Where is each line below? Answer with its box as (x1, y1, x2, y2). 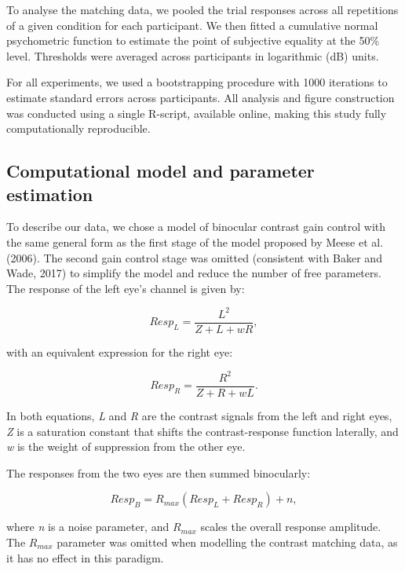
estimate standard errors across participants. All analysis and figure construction (6, 89, 395, 105)
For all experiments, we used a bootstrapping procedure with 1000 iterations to (6, 74, 388, 90)
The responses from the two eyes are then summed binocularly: (6, 464, 311, 481)
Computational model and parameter (6, 159, 315, 183)
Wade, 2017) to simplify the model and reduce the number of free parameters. (6, 265, 381, 281)
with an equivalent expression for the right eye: (6, 343, 233, 360)
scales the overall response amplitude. (200, 518, 381, 535)
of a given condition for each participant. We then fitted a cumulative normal (6, 16, 378, 33)
